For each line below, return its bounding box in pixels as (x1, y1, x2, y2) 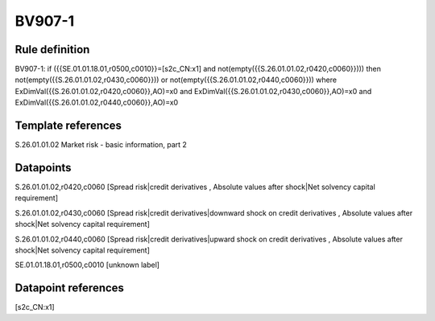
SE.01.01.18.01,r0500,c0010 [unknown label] (14, 260, 160, 270)
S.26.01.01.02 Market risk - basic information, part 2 (14, 140, 187, 150)
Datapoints (14, 161, 72, 175)
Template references (14, 119, 122, 133)
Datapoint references (14, 282, 125, 295)
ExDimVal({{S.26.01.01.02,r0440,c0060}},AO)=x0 (14, 97, 179, 108)
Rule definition (14, 43, 90, 56)
